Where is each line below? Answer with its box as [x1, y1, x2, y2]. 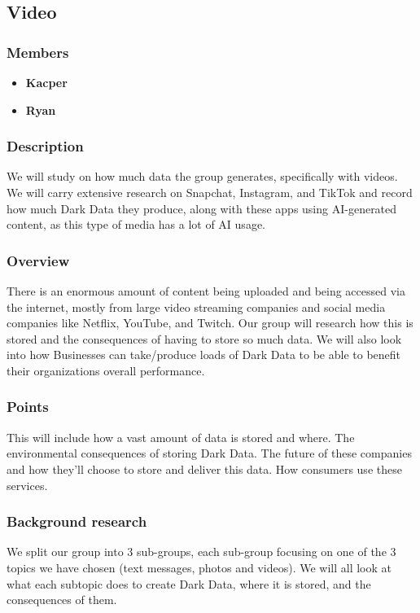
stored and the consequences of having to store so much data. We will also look [7, 330, 402, 347]
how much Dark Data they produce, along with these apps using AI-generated [7, 199, 397, 217]
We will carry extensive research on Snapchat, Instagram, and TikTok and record [7, 184, 413, 200]
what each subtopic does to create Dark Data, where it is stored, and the [7, 575, 371, 592]
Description [7, 136, 84, 156]
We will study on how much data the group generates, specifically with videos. [7, 168, 398, 185]
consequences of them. [7, 591, 117, 608]
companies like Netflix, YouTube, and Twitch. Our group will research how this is [7, 314, 413, 331]
